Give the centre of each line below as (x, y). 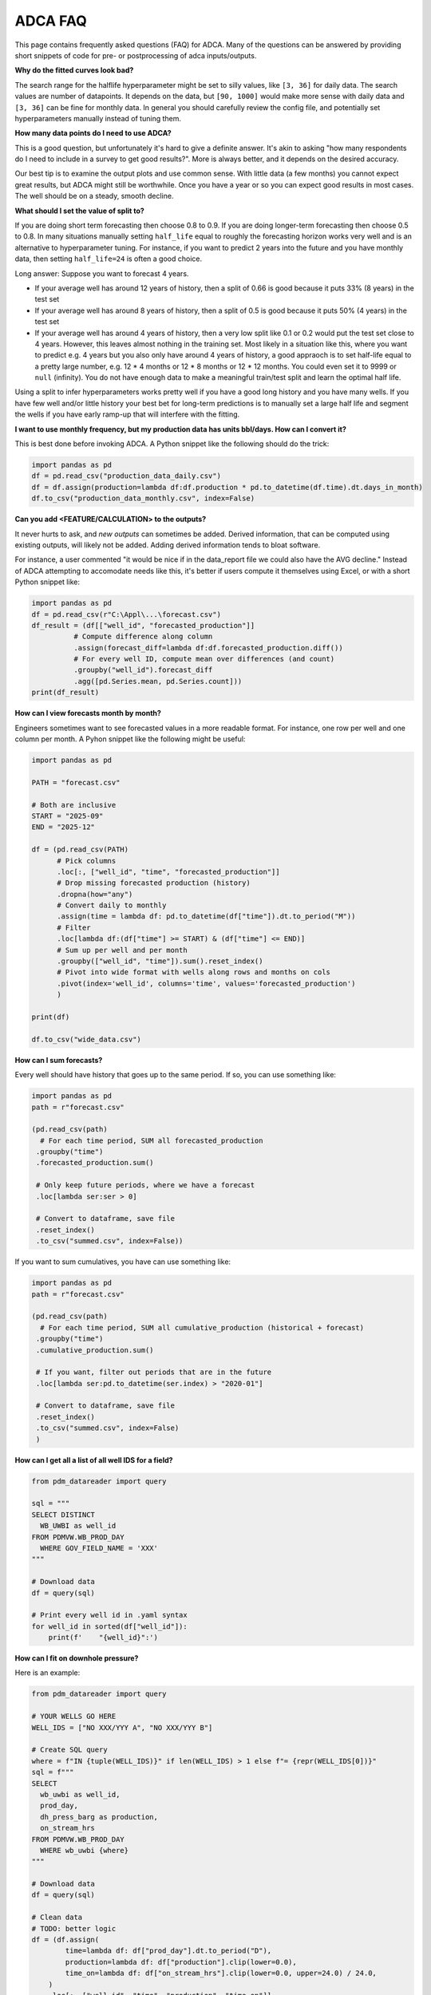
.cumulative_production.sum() (95, 1350)
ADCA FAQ (51, 21)
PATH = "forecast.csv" (76, 782)
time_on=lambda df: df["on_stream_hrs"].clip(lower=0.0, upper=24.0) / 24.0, (221, 1973)
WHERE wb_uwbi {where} (85, 1850)
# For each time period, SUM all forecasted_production (152, 1140)
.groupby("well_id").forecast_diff (143, 670)
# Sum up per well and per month (122, 950)
